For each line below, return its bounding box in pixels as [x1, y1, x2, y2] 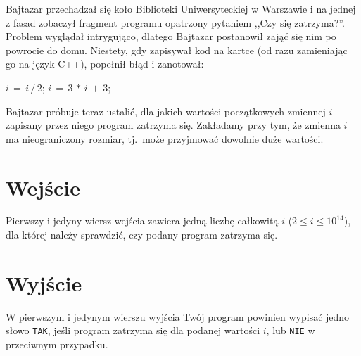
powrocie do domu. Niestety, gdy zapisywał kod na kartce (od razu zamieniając [6, 42, 348, 57]
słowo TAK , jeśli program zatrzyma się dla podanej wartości [6, 323, 260, 338]
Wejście [6, 172, 80, 201]
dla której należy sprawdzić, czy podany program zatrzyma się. [6, 227, 278, 242]
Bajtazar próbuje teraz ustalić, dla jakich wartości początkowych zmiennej [6, 103, 326, 118]
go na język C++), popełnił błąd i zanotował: [6, 56, 204, 71]
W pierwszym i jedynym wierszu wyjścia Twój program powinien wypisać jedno [6, 309, 350, 324]
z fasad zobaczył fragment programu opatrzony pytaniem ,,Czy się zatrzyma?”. [6, 15, 345, 30]
